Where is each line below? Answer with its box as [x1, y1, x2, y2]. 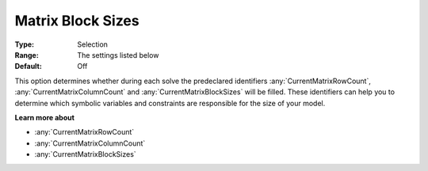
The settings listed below [77, 50, 159, 59]
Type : [14, 40, 35, 49]
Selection [77, 40, 109, 49]
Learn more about [14, 112, 75, 122]
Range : [14, 50, 39, 59]
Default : [14, 62, 43, 71]
